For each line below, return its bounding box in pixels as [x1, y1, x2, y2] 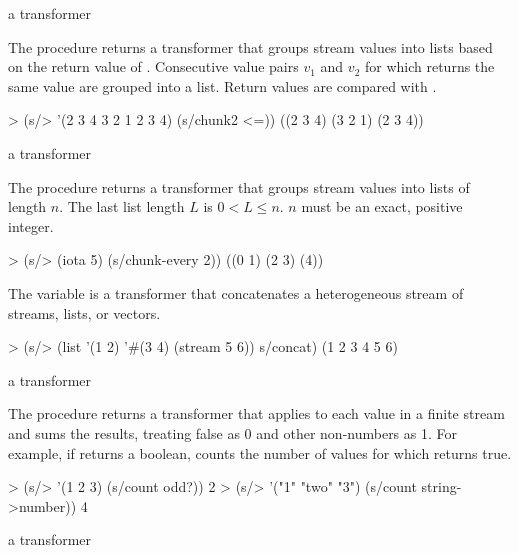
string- [421, 476, 462, 497]
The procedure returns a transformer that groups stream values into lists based [8, 36, 493, 57]
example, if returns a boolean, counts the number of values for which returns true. [8, 442, 512, 463]
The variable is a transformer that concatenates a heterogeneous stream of [8, 282, 464, 303]
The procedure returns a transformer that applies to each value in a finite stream [8, 403, 505, 424]
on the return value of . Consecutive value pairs [8, 56, 299, 77]
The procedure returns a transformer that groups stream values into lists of [8, 176, 470, 197]
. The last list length [59, 196, 185, 217]
